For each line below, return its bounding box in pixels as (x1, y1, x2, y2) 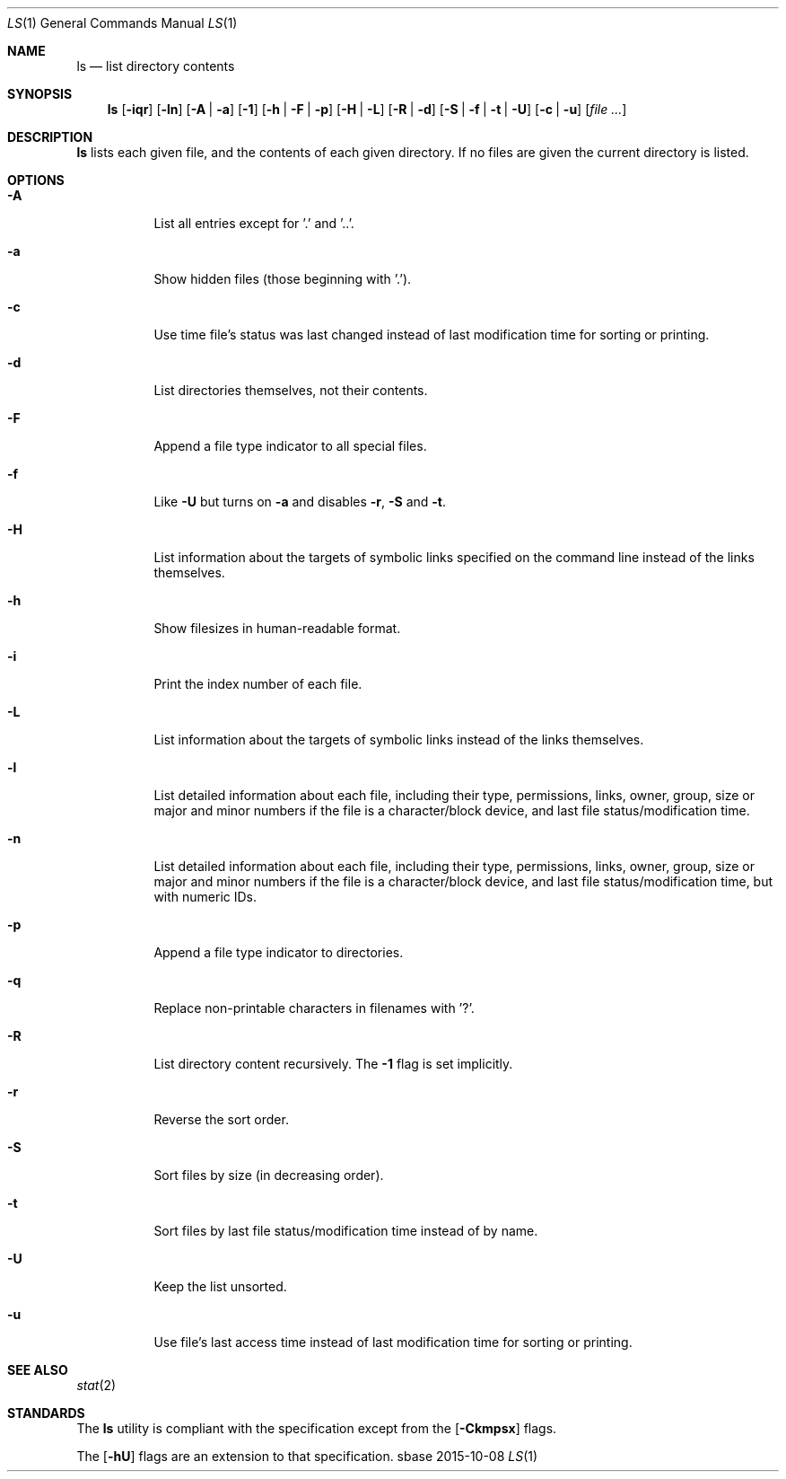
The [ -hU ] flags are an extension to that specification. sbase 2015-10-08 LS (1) (76, 1448, 538, 1464)
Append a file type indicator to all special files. (153, 438, 427, 453)
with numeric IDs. (153, 889, 258, 904)
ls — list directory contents (76, 58, 235, 74)
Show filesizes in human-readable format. (153, 621, 401, 636)
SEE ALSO (7, 1362, 68, 1378)
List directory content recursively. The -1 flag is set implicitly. (153, 1056, 513, 1071)
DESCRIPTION (7, 129, 93, 145)
